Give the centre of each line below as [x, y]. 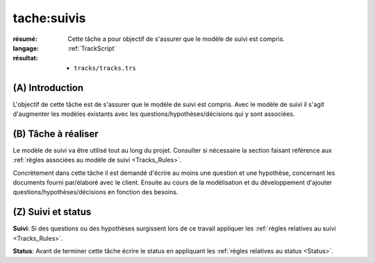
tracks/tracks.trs [105, 68]
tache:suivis [49, 18]
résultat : [25, 58]
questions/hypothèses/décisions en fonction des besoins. [95, 192]
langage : [26, 48]
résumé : [25, 39]
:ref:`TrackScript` [92, 48]
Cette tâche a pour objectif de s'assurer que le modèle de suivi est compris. [176, 39]
